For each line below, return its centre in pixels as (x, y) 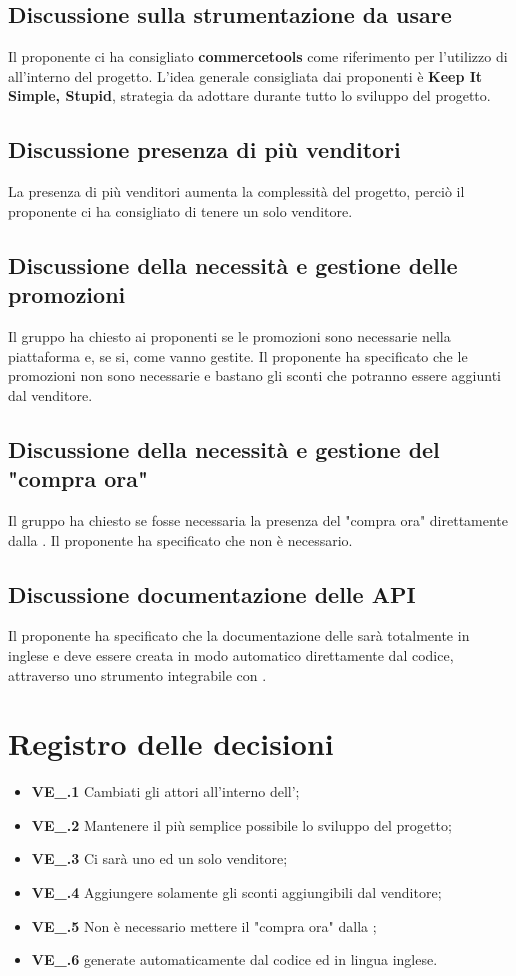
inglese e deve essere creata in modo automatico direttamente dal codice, (231, 654)
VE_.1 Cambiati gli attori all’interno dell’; (165, 791)
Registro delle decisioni (171, 743)
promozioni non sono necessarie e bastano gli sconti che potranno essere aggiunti (254, 375)
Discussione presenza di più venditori (204, 149)
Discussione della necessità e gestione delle (233, 264)
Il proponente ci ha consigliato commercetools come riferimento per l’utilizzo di (258, 56)
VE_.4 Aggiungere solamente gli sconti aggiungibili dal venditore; (236, 892)
